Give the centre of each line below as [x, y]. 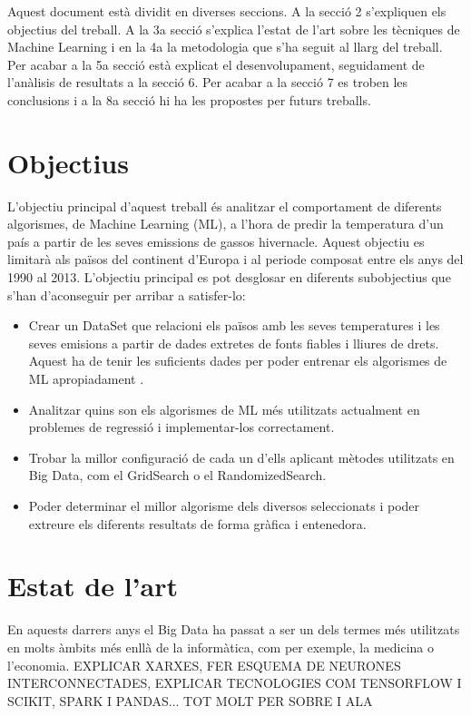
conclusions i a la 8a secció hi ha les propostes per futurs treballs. [189, 99]
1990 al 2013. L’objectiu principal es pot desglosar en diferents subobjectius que [229, 277]
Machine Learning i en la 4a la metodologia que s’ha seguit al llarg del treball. [225, 47]
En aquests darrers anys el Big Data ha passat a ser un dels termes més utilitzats [234, 629]
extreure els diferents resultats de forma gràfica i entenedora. [197, 523]
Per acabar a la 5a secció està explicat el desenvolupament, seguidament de [216, 64]
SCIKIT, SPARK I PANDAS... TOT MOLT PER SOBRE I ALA [190, 700]
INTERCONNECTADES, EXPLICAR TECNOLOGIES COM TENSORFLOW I [235, 683]
